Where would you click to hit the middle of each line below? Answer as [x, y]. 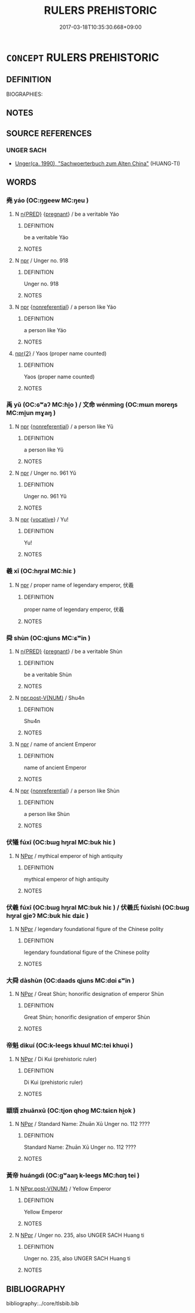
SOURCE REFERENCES [49, 133]
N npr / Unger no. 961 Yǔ [45, 473]
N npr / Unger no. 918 [42, 260]
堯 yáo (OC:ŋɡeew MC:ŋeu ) [48, 200]
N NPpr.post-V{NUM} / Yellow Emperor [63, 1189]
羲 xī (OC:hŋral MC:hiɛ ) [41, 571]
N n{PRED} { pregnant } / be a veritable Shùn [68, 652]
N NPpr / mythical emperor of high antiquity [69, 856]
